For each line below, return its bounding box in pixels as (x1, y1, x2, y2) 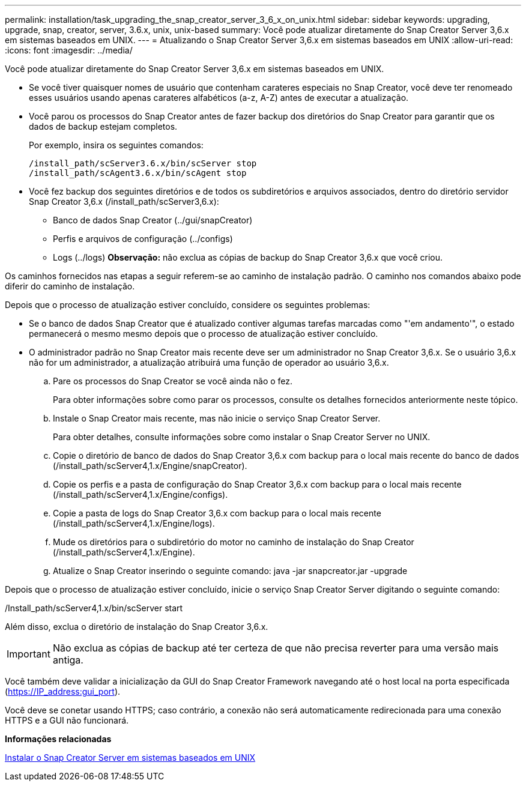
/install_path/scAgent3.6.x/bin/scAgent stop (29, 168, 247, 178)
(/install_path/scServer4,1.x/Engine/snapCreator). (53, 461, 247, 471)
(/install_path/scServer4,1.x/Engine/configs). (53, 489, 228, 500)
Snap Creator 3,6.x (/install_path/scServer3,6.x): (29, 196, 219, 207)
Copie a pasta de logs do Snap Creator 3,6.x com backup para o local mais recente (53, 508, 381, 518)
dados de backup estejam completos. (29, 121, 178, 132)
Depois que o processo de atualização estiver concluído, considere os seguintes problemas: (5, 300, 370, 310)
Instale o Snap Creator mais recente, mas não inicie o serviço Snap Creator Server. (53, 413, 381, 423)
